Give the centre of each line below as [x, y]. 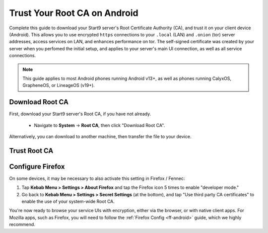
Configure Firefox [37, 166]
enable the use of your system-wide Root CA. [68, 202]
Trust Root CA [31, 151]
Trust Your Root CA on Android [74, 13]
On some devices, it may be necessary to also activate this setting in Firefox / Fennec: [97, 178]
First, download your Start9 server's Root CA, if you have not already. [80, 114]
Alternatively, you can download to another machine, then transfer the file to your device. [100, 136]
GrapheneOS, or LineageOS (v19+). [59, 85]
